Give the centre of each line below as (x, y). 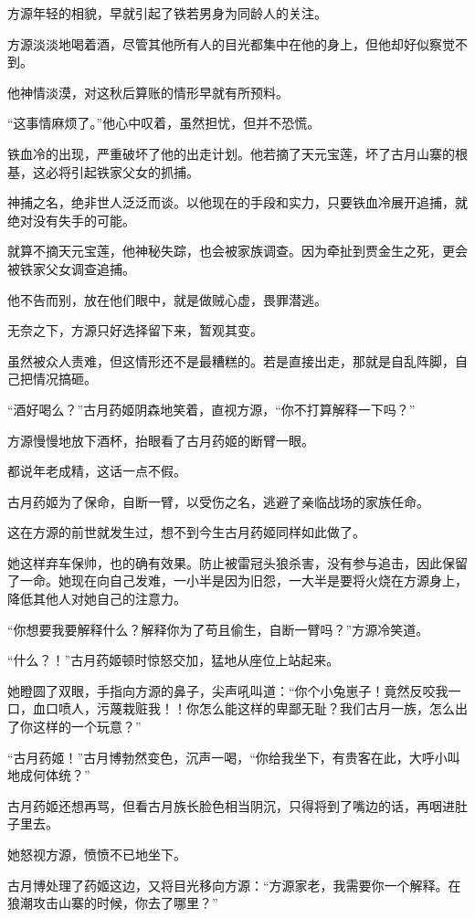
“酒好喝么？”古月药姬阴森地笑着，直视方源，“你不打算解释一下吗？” (211, 409)
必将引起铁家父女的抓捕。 (122, 171)
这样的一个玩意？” (87, 727)
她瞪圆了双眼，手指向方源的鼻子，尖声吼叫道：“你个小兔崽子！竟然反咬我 (228, 690)
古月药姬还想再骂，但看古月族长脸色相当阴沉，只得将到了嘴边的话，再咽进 (231, 805)
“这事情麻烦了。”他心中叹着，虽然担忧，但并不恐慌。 (164, 123)
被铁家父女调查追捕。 (71, 268)
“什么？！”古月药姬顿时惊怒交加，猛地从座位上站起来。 (174, 660)
